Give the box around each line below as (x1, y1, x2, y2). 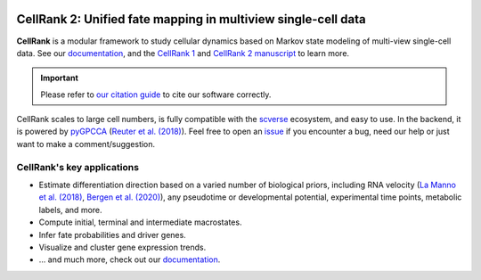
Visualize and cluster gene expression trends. (38, 242, 207, 252)
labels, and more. (38, 204, 102, 215)
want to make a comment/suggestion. (16, 138, 156, 149)
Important (40, 72, 79, 84)
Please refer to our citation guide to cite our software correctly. (40, 89, 272, 100)
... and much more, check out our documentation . (38, 254, 221, 265)
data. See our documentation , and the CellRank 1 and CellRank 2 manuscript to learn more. (16, 47, 350, 58)
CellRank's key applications (16, 161, 140, 173)
